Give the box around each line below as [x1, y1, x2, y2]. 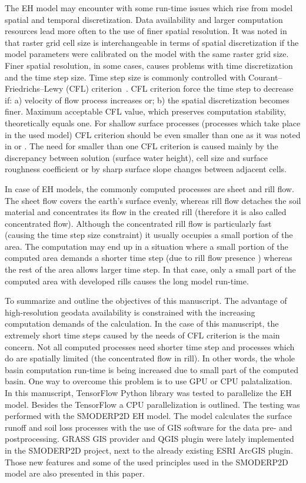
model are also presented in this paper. [5, 467, 145, 479]
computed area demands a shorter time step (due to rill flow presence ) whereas [5, 251, 292, 264]
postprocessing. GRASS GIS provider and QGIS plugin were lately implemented [5, 432, 294, 445]
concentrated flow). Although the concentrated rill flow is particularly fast [5, 217, 272, 229]
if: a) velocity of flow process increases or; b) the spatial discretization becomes [5, 93, 290, 106]
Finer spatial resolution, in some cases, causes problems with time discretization [5, 59, 293, 71]
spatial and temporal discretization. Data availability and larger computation [5, 13, 283, 25]
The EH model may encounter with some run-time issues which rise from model [5, 2, 293, 14]
